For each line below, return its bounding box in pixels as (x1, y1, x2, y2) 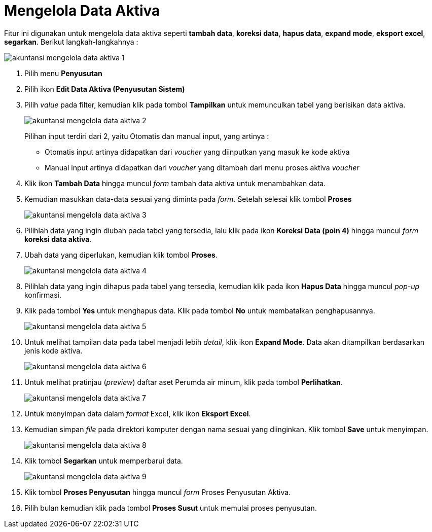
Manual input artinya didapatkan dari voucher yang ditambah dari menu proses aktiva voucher (45, 163, 359, 172)
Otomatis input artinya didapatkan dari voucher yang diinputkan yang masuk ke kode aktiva (45, 147, 350, 156)
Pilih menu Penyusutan (24, 68, 102, 78)
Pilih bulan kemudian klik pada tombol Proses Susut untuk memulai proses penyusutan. (24, 503, 317, 512)
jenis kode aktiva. (24, 346, 83, 355)
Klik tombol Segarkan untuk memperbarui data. (24, 456, 183, 465)
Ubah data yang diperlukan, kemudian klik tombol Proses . (24, 250, 218, 259)
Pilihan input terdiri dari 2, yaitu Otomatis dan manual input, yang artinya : (24, 131, 269, 140)
